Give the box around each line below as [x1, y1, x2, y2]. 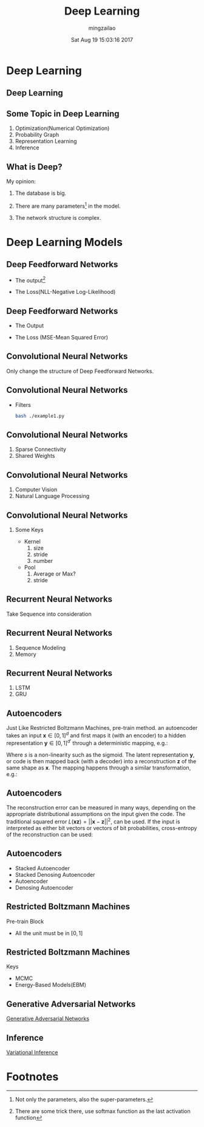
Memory [15, 650, 36, 658]
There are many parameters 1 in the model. [15, 201, 121, 209]
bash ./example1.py [15, 413, 65, 419]
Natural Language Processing [15, 492, 90, 500]
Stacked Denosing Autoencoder [15, 871, 95, 878]
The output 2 [15, 275, 46, 284]
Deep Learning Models [6, 235, 123, 249]
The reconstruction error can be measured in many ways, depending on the [6, 804, 196, 811]
